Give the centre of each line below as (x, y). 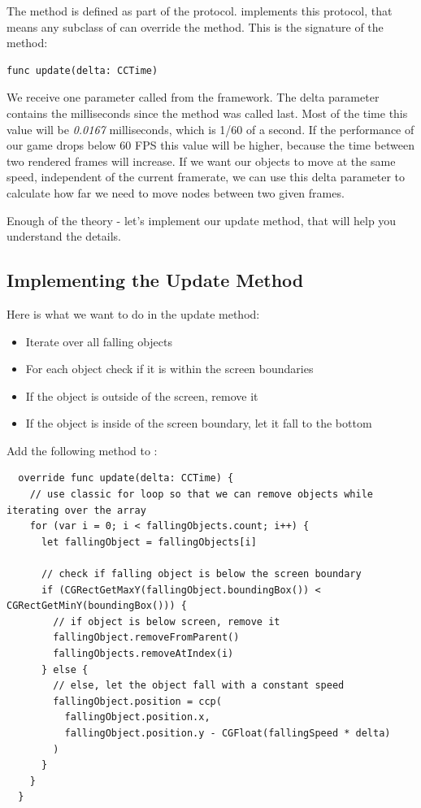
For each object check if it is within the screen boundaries (169, 369)
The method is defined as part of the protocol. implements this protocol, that (200, 11)
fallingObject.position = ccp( (137, 701)
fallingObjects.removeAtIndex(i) (143, 654)
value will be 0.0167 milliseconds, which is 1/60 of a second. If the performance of (210, 129)
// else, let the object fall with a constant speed (199, 686)
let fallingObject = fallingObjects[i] (149, 542)
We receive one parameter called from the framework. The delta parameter (193, 97)
